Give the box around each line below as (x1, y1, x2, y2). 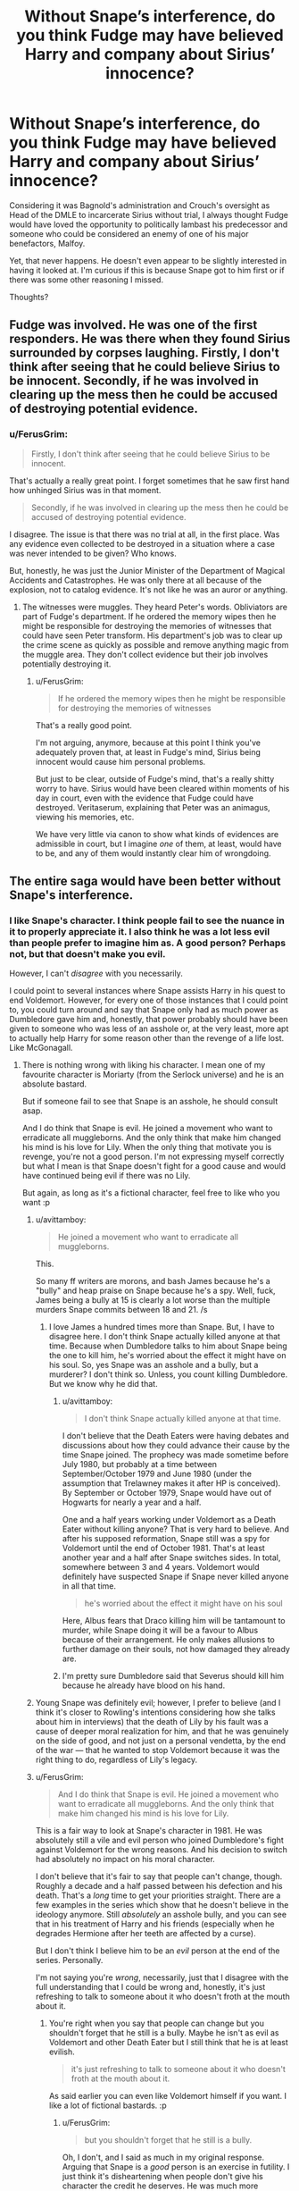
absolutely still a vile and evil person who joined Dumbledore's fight (35, 1834, 284, 1846)
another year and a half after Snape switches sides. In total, (62, 1552, 281, 1563)
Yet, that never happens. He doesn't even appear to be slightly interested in (9, 255, 287, 265)
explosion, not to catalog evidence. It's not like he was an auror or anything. (9, 583, 288, 595)
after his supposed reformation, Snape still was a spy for (62, 1533, 270, 1544)
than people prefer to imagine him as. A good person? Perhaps (9, 936, 287, 949)
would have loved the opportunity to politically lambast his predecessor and (9, 219, 288, 230)
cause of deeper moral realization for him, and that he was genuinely (35, 1726, 289, 1737)
